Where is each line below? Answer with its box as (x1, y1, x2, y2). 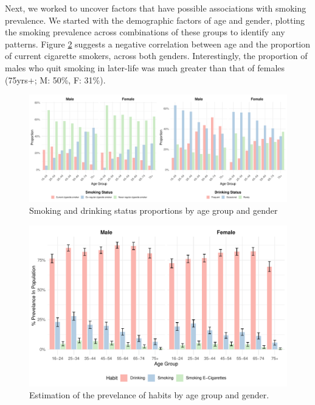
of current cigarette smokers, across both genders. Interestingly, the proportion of (5, 49, 308, 62)
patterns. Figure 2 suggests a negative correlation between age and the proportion (5, 37, 311, 50)
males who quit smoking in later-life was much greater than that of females (5, 61, 285, 74)
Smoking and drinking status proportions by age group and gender (29, 204, 278, 217)
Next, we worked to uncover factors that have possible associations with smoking (5, 2, 306, 14)
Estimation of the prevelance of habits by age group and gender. (29, 389, 269, 401)
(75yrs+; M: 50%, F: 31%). (5, 73, 106, 86)
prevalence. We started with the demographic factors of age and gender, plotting (5, 13, 305, 26)
